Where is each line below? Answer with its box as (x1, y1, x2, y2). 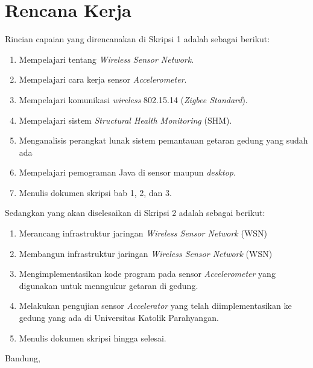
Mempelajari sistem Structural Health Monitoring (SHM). (19, 113, 232, 126)
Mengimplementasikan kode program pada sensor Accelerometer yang (19, 267, 276, 280)
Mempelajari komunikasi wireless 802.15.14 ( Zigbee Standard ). (19, 93, 248, 106)
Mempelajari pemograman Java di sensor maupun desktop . (19, 166, 236, 179)
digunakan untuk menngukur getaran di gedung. (19, 279, 198, 291)
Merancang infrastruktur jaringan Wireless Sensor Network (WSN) (19, 227, 268, 240)
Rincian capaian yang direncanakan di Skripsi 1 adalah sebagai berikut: (5, 33, 270, 45)
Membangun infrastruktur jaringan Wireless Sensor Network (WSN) (19, 247, 273, 259)
